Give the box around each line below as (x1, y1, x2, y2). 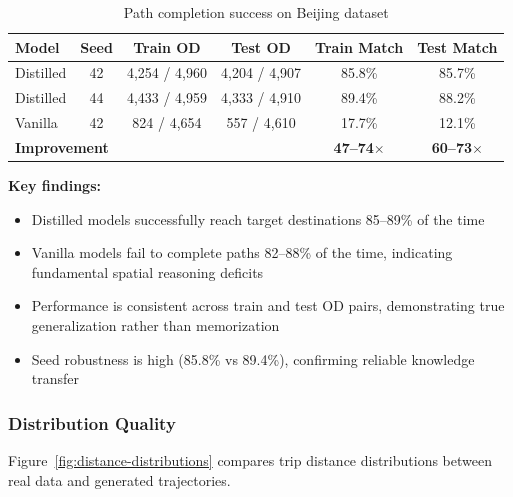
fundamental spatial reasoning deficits (31, 261, 264, 282)
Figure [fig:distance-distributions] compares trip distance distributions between (8, 450, 492, 471)
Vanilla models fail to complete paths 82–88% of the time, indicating (31, 242, 453, 263)
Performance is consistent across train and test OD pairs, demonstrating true (31, 295, 505, 316)
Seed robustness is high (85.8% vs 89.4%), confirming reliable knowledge (31, 348, 475, 369)
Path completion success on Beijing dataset (123, 2, 389, 22)
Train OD (133, 36, 201, 57)
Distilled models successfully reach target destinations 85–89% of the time (31, 208, 485, 229)
